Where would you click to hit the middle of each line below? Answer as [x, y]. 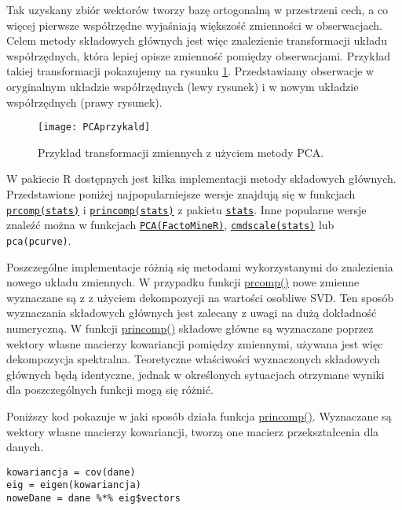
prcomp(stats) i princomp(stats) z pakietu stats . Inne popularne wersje [186, 209]
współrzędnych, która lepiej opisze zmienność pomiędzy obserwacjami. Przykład [199, 55]
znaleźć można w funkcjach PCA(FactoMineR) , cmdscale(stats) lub [170, 225]
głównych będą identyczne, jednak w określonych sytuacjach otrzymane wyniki [196, 374]
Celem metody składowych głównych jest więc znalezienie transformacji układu [197, 40]
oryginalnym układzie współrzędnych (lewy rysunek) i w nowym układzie [183, 86]
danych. [25, 447]
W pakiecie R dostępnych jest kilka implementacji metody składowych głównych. [201, 178]
